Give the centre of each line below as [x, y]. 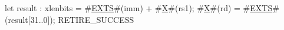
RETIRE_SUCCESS [96, 19]
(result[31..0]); [30, 19]
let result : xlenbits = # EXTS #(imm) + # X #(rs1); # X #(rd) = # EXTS [139, 8]
